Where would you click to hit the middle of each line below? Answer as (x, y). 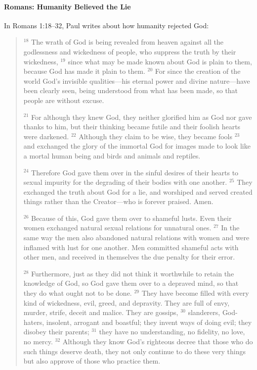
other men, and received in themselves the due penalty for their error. (129, 257)
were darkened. (46, 136)
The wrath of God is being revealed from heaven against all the (127, 42)
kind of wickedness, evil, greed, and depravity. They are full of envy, (127, 302)
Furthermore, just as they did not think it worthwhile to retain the (133, 273)
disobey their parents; (56, 332)
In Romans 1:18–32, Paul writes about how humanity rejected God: (107, 25)
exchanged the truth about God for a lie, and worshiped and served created (138, 191)
